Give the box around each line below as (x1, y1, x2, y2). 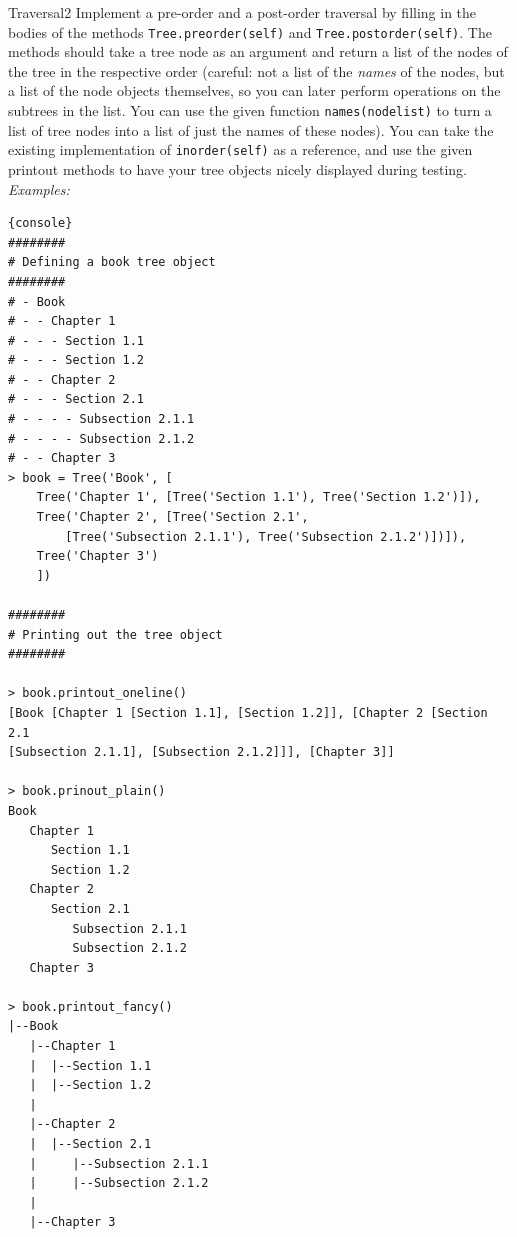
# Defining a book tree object (8, 255, 216, 270)
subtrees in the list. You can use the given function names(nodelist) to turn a (8, 100, 492, 121)
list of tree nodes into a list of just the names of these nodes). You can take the (8, 119, 494, 140)
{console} (8, 216, 73, 231)
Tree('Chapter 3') (36, 549, 159, 564)
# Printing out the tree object (8, 627, 223, 642)
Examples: (8, 178, 70, 199)
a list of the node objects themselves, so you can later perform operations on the (8, 80, 501, 101)
